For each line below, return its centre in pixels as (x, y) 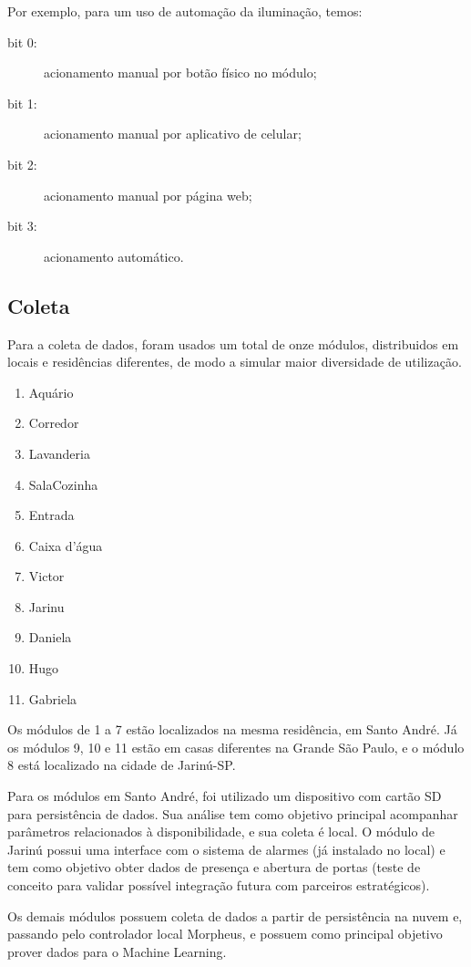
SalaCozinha (63, 484)
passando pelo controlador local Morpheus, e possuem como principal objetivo (225, 934)
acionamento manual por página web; (148, 195)
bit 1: (22, 103)
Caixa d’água (66, 545)
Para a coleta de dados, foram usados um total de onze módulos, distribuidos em (233, 343)
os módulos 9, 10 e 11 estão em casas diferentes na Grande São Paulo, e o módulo (236, 747)
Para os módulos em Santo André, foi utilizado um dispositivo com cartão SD (225, 796)
